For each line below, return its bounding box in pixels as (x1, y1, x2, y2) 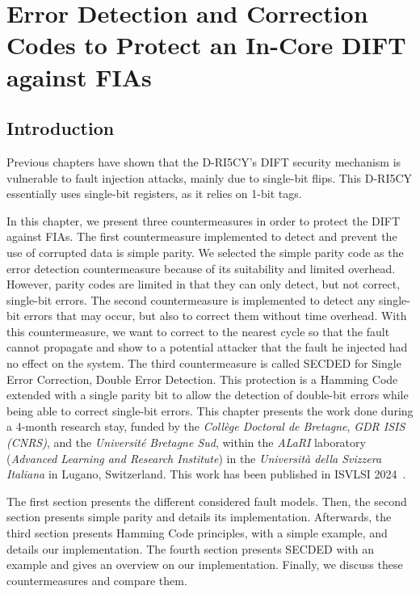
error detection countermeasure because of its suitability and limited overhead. (6, 259, 396, 276)
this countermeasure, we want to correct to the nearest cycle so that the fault (6, 322, 390, 339)
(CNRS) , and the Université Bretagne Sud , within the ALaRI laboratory (6, 434, 366, 451)
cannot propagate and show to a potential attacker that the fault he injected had (6, 339, 408, 356)
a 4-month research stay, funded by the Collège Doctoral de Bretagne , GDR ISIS (6, 418, 405, 435)
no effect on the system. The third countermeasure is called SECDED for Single (6, 355, 401, 372)
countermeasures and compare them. (6, 571, 187, 588)
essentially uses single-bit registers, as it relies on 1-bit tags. (6, 185, 302, 202)
